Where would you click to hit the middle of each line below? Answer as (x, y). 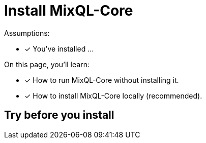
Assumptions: (27, 33)
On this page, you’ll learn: (47, 64)
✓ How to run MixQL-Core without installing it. (102, 80)
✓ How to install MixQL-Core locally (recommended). (113, 96)
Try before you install (59, 115)
